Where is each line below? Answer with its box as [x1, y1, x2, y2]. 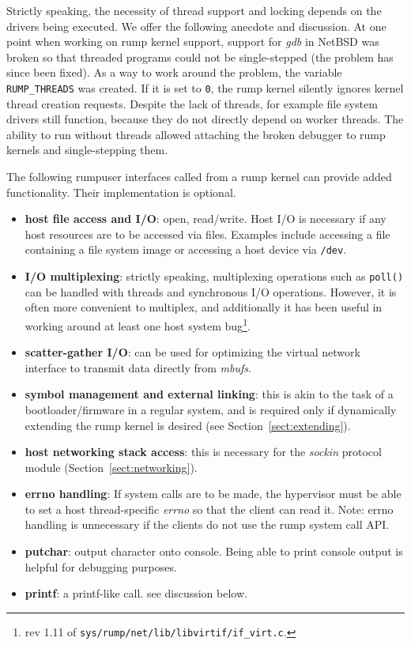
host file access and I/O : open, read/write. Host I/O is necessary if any [25, 210, 386, 227]
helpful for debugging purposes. [25, 558, 177, 575]
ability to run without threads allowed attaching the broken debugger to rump [6, 126, 386, 142]
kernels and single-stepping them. [6, 141, 168, 158]
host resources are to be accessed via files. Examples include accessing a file [25, 225, 390, 242]
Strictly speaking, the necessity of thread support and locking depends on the [6, 2, 382, 18]
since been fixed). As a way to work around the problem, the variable [6, 64, 342, 81]
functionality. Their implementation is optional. [6, 183, 236, 200]
